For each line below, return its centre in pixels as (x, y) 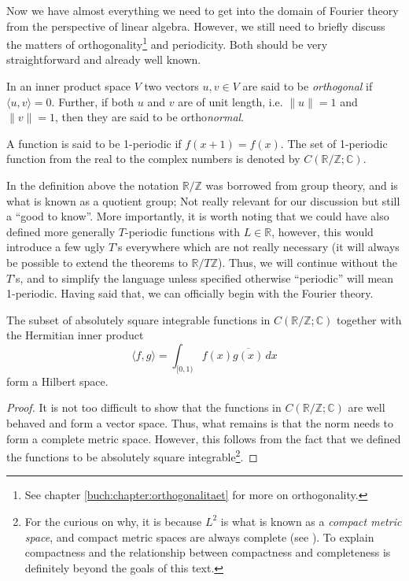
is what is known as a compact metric (311, 521)
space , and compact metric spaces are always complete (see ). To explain (199, 537)
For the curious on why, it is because (113, 521)
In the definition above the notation (92, 185)
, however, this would (322, 231)
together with (369, 319)
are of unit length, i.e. (230, 101)
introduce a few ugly (56, 247)
